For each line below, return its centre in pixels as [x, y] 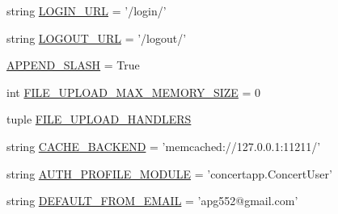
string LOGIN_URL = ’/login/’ [87, 10]
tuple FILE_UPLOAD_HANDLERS [99, 119]
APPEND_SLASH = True [73, 65]
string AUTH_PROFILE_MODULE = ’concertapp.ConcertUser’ [169, 173]
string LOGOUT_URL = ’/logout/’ [97, 38]
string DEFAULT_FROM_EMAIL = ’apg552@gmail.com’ [152, 201]
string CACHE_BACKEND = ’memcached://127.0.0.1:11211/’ [164, 146]
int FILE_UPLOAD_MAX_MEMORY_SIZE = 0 [134, 92]
